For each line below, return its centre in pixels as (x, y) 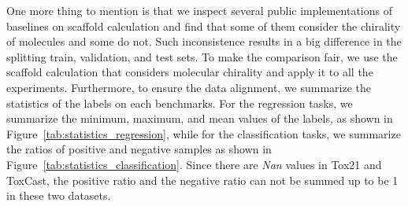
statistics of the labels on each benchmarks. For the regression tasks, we (180, 103)
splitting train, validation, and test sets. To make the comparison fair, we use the (202, 56)
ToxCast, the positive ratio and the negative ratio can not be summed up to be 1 (202, 180)
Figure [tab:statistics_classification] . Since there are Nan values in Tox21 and (194, 164)
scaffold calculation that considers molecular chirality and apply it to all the (190, 72)
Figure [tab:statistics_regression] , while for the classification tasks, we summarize (204, 133)
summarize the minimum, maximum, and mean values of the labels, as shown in (200, 118)
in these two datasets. (59, 195)
